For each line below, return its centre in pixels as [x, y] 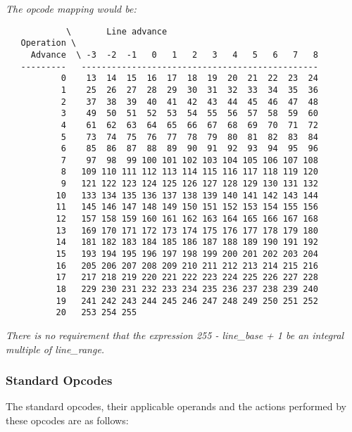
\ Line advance [117, 31]
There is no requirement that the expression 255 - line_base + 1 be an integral [175, 335]
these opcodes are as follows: [67, 420]
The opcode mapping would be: [71, 8]
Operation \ [49, 43]
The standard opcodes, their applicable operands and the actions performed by [176, 406]
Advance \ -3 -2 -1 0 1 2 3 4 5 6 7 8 [174, 55]
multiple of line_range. [55, 349]
